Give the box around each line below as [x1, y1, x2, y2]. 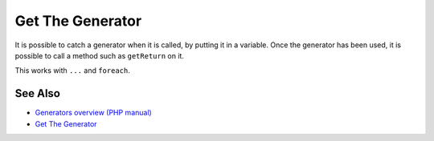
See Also [14, 87, 60, 100]
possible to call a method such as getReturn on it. [14, 50, 185, 60]
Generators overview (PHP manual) [35, 108, 152, 118]
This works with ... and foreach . [14, 66, 130, 75]
